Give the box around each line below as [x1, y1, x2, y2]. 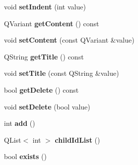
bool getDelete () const [4, 84, 79, 95]
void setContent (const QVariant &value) [4, 35, 135, 45]
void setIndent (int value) [4, 1, 86, 11]
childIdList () [55, 134, 100, 145]
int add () [4, 118, 35, 128]
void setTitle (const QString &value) [4, 68, 119, 78]
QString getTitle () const [4, 51, 84, 61]
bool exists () [4, 151, 47, 162]
